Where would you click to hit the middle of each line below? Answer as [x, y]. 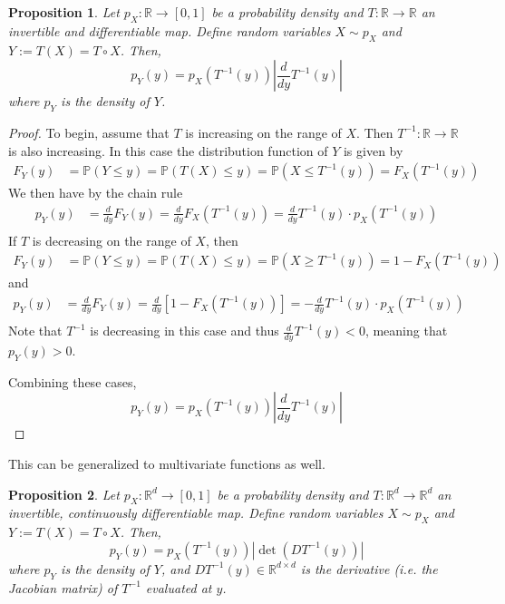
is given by [373, 150]
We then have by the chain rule [96, 193]
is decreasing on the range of [112, 240]
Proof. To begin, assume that [89, 132]
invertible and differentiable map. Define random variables [170, 30]
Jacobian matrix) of [63, 587]
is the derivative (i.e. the [369, 568]
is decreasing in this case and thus [185, 331]
